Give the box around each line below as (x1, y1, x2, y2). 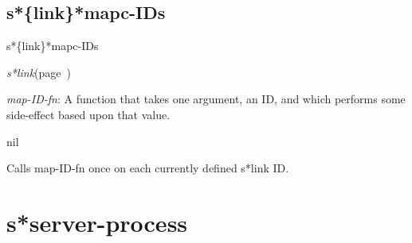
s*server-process (6, 206, 188, 238)
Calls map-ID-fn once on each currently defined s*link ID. (6, 160, 289, 176)
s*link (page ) (6, 64, 71, 80)
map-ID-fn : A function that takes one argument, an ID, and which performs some (6, 91, 406, 107)
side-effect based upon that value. (6, 106, 171, 122)
